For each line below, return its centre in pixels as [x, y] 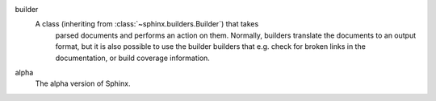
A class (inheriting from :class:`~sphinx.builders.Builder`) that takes [147, 24]
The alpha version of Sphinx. [83, 83]
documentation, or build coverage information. [132, 58]
